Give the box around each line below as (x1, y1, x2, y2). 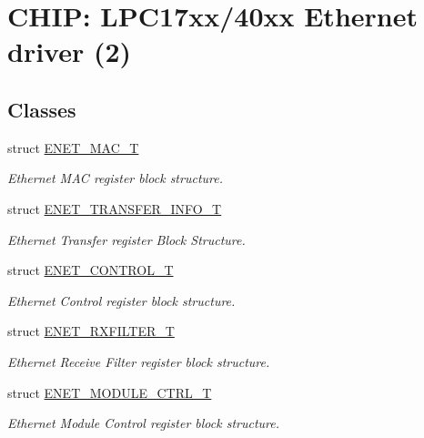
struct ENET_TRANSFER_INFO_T (7, 199, 222, 218)
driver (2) (7, 33, 132, 70)
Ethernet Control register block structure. (7, 290, 236, 310)
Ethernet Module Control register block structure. (7, 413, 280, 433)
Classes (7, 95, 76, 123)
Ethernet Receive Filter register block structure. (7, 351, 270, 371)
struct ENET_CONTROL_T (7, 260, 174, 280)
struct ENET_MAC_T (7, 138, 139, 157)
